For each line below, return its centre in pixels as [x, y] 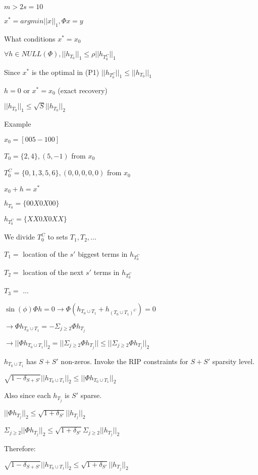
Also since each [28, 395]
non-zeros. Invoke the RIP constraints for [124, 361]
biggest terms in [103, 253]
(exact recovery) [83, 90]
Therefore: [20, 448]
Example [18, 123]
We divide [20, 237]
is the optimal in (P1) [65, 72]
